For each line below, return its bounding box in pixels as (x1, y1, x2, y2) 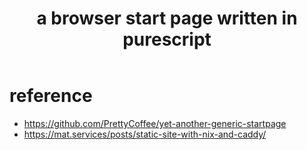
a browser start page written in (36, 7, 298, 30)
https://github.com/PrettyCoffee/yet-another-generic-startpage (23, 117, 287, 129)
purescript (122, 28, 212, 51)
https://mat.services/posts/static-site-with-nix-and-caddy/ (23, 128, 267, 140)
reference (9, 85, 93, 107)
